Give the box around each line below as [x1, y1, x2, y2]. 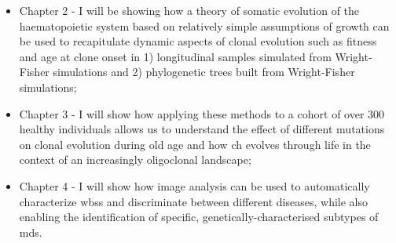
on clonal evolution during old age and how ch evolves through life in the [19, 136, 371, 152]
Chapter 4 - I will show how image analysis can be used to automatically [19, 177, 370, 194]
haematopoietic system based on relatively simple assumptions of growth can [19, 17, 390, 34]
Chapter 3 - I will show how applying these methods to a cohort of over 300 [19, 105, 385, 121]
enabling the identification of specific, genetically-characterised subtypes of [19, 209, 379, 225]
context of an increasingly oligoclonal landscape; [19, 151, 251, 168]
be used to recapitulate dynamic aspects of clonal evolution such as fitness [19, 33, 377, 49]
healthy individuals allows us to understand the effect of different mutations [19, 121, 385, 137]
